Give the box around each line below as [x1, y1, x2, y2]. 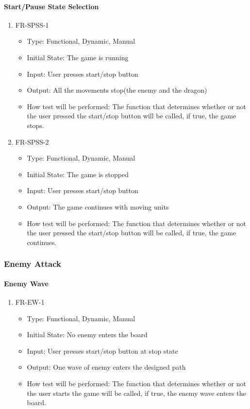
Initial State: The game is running [27, 52, 129, 62]
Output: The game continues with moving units [27, 201, 169, 212]
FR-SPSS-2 [15, 136, 49, 147]
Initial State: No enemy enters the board [27, 329, 148, 340]
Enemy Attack [4, 258, 62, 270]
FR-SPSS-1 [15, 19, 49, 30]
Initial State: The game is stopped [27, 169, 129, 179]
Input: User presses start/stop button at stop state [27, 345, 178, 356]
